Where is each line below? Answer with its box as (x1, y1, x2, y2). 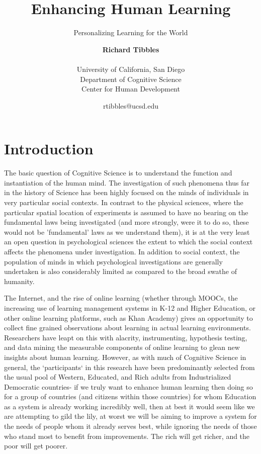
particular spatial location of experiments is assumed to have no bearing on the (4, 207, 248, 217)
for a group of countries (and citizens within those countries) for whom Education (4, 391, 256, 402)
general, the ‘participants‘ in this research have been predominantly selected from (4, 361, 255, 372)
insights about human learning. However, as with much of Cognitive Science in (4, 351, 246, 362)
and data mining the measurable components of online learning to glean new (4, 342, 240, 352)
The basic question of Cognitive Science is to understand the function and (4, 167, 232, 178)
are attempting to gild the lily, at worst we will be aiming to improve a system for (4, 411, 257, 421)
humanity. (4, 276, 35, 286)
